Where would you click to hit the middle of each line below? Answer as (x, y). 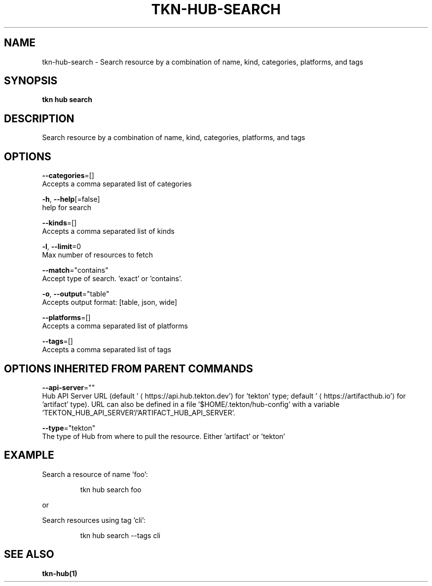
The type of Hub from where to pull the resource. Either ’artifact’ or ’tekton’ (163, 436)
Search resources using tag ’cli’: (94, 520)
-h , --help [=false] (71, 199)
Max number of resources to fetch (97, 255)
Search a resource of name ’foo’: (95, 474)
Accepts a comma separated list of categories (117, 184)
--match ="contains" (75, 270)
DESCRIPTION (39, 118)
